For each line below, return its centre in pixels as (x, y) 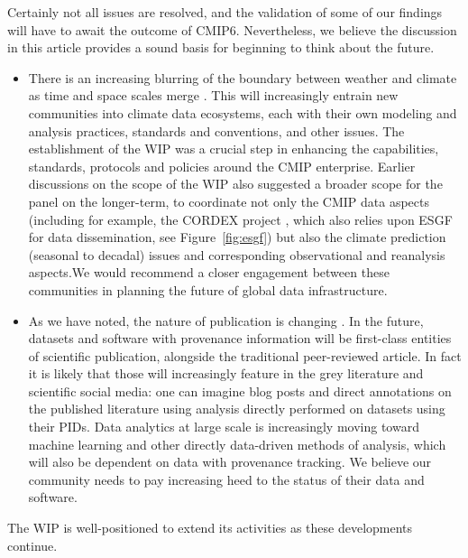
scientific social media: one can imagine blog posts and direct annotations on (240, 391)
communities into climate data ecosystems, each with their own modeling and (243, 112)
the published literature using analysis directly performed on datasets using (237, 409)
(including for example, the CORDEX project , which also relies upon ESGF (240, 219)
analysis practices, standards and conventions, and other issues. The (216, 130)
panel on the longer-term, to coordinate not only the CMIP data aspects (229, 201)
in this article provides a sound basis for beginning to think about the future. (221, 47)
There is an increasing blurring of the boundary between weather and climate (243, 77)
